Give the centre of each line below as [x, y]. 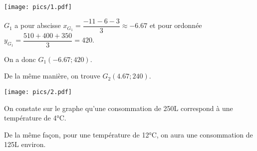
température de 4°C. [35, 118]
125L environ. [25, 144]
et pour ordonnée [176, 25]
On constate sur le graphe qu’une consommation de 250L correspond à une [119, 108]
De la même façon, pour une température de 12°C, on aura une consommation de [128, 134]
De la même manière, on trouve [52, 76]
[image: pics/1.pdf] [38, 7]
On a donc [20, 59]
